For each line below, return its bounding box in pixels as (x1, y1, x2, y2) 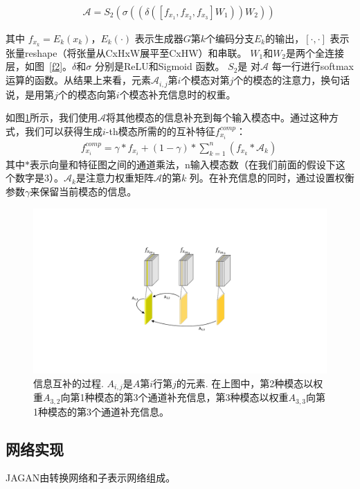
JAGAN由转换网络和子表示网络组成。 (6, 470, 176, 485)
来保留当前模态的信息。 (30, 184, 137, 199)
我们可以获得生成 (24, 123, 102, 138)
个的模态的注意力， (233, 73, 321, 87)
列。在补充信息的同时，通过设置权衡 (189, 170, 354, 185)
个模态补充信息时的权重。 (119, 87, 236, 101)
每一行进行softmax (271, 59, 354, 73)
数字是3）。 (15, 170, 64, 185)
